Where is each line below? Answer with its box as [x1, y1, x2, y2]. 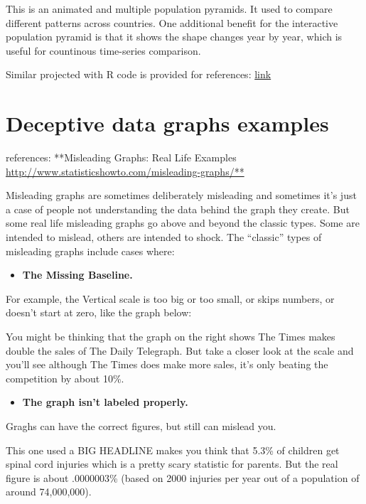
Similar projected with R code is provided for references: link [6, 67, 271, 82]
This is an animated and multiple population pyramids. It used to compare [6, 1, 333, 16]
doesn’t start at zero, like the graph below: [6, 305, 192, 320]
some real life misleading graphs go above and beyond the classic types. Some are [6, 215, 360, 230]
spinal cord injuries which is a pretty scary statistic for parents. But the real [6, 456, 338, 471]
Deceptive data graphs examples [6, 109, 329, 138]
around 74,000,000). [6, 484, 92, 499]
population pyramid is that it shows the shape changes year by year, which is [6, 29, 343, 44]
